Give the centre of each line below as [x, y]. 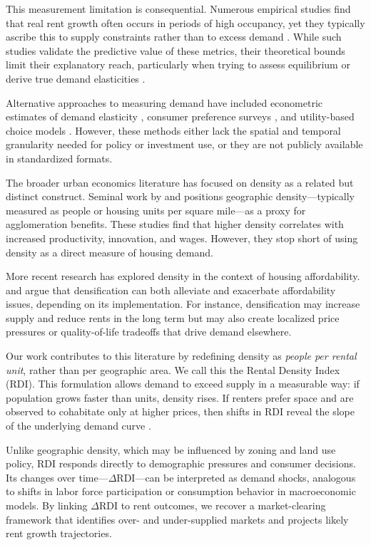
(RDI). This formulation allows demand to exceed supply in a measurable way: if [183, 384]
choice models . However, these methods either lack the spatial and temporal [173, 130]
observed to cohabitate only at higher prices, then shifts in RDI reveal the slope [180, 411]
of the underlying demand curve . [78, 426]
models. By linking [47, 505]
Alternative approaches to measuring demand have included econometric [164, 102]
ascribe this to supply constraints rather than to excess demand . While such [174, 37]
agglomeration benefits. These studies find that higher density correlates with [175, 224]
